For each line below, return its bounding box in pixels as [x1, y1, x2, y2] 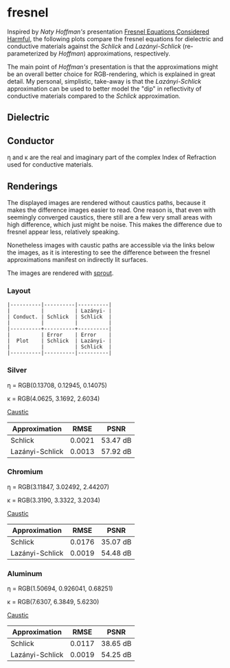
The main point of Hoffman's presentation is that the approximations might [7, 62, 218, 71]
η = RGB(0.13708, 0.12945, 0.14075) [7, 381, 108, 389]
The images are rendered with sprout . [7, 269, 114, 277]
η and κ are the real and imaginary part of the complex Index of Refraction [7, 153, 216, 162]
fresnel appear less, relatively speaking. [7, 228, 120, 236]
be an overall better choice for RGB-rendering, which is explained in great [7, 70, 216, 78]
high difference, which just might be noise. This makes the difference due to [7, 220, 222, 228]
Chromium [7, 467, 43, 477]
